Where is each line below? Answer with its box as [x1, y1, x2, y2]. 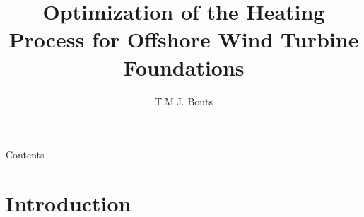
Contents [6, 147, 45, 162]
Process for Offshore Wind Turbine [8, 25, 359, 54]
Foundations [123, 52, 245, 81]
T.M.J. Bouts [154, 93, 213, 108]
